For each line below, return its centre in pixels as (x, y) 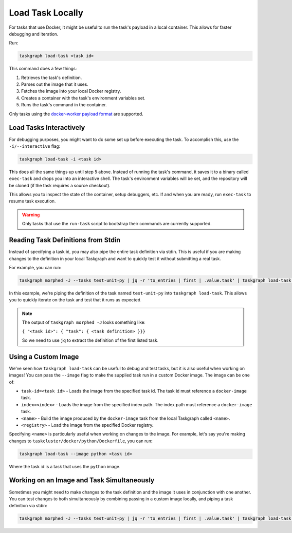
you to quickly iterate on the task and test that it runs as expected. (75, 300)
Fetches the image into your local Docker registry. (71, 91)
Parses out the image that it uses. (55, 84)
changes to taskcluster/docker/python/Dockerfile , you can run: (81, 441)
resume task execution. (32, 201)
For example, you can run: (35, 267)
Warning (31, 215)
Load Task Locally (46, 13)
